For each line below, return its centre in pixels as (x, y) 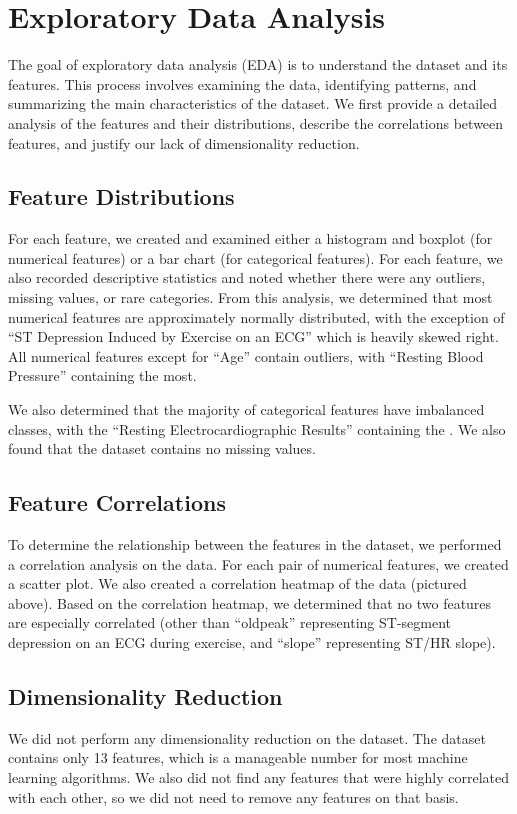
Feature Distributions (121, 196)
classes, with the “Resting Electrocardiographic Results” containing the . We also (257, 428)
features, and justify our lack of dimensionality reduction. (184, 142)
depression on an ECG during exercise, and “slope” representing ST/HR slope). (252, 642)
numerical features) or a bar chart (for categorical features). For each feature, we (255, 257)
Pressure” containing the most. (102, 375)
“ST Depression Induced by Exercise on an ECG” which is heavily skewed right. (253, 336)
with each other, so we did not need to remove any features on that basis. (233, 796)
